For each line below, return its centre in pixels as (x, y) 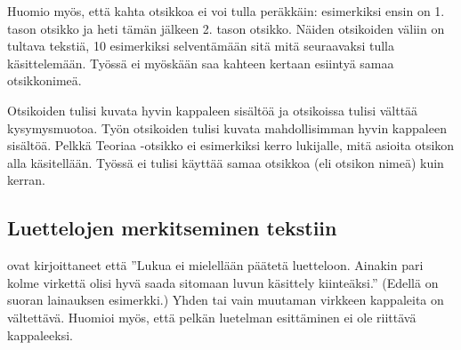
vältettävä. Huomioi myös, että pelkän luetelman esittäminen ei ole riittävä (212, 317)
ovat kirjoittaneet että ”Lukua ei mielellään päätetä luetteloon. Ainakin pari (215, 265)
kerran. (26, 180)
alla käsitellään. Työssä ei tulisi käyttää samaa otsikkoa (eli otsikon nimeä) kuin (226, 162)
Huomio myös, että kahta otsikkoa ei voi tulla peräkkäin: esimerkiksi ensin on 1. (226, 11)
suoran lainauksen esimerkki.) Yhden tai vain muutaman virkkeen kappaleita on (226, 300)
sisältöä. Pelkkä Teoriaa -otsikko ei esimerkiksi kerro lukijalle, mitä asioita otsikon (231, 145)
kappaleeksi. (40, 334)
